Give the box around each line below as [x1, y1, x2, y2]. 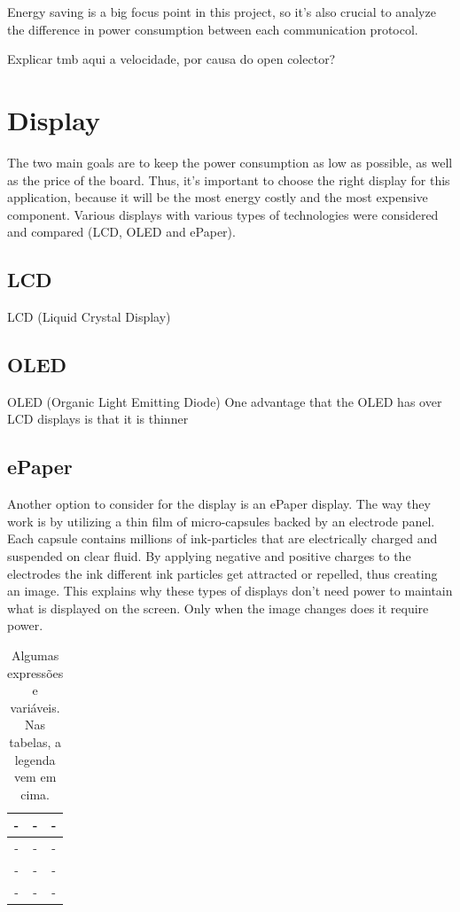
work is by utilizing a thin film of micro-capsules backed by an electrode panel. [7, 511, 435, 530]
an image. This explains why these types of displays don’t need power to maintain [7, 581, 453, 600]
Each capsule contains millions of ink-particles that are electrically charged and [7, 529, 438, 548]
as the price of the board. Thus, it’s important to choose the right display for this [7, 170, 450, 189]
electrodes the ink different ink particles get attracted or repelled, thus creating [7, 564, 438, 582]
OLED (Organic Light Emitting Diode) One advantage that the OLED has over [7, 392, 442, 410]
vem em [13, 768, 57, 786]
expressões [7, 663, 64, 682]
